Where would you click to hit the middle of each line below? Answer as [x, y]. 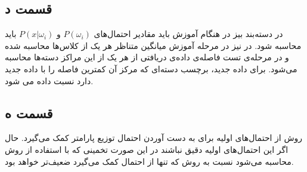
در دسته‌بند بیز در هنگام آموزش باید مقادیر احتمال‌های [188, 34]
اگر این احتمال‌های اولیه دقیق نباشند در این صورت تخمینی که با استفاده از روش [147, 149]
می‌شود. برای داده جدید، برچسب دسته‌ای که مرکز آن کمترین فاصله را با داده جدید [151, 68]
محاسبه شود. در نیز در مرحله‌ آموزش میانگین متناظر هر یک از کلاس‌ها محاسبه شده [153, 45]
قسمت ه [29, 113]
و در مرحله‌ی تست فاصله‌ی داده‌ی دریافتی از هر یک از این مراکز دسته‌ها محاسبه [147, 57]
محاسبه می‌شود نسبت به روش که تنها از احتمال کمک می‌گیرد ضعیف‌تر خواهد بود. [149, 161]
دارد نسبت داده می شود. [49, 80]
